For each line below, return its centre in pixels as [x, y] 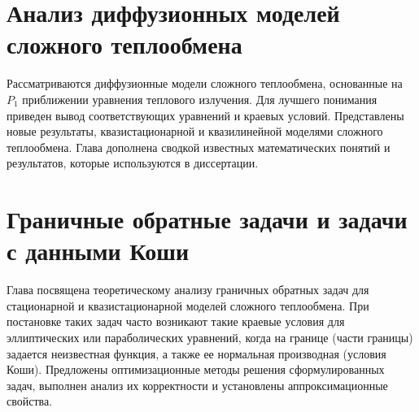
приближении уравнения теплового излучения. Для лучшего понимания [200, 99]
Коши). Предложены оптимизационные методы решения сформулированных [196, 369]
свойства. [30, 401]
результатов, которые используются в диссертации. [133, 163]
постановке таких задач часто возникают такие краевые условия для [176, 321]
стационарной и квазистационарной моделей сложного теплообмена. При [188, 305]
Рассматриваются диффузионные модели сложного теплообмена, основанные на [205, 83]
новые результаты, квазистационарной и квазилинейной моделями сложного [195, 131]
